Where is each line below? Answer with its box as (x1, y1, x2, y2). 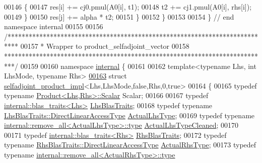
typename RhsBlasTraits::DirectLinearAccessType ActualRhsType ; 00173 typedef (4, 139, 256, 150)
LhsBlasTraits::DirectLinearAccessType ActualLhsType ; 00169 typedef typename (4, 110, 255, 120)
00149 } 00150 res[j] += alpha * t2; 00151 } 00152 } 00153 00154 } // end (4, 11, 234, 22)
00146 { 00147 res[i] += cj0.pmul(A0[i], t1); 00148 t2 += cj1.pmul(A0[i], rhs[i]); (4, 2, 252, 12)
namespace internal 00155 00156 (4, 21, 103, 32)
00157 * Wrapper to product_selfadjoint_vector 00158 (20, 41, 189, 51)
